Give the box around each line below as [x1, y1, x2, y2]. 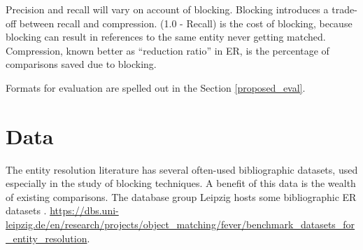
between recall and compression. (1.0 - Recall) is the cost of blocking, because [19, 15, 353, 30]
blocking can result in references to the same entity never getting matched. [6, 29, 326, 44]
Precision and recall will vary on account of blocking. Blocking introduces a [6, 2, 329, 16]
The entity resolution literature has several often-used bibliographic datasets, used [6, 162, 358, 176]
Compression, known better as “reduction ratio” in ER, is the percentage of [6, 43, 329, 57]
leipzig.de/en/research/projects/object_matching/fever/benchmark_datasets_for [6, 217, 355, 232]
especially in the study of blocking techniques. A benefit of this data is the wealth [6, 176, 356, 190]
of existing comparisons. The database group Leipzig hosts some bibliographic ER [6, 189, 357, 204]
